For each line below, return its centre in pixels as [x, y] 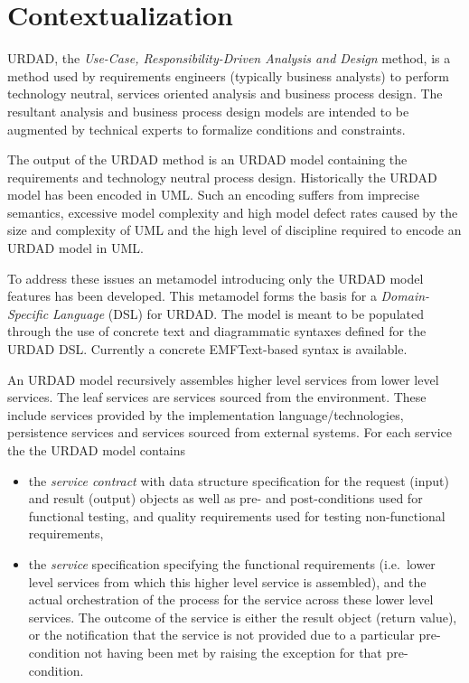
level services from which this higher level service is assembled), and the [227, 581]
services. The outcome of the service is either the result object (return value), [243, 617]
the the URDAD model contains [97, 450]
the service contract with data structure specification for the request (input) [239, 480]
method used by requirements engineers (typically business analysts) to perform [228, 75]
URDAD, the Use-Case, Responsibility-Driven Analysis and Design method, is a [229, 58]
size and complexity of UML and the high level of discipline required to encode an [234, 230]
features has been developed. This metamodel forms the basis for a [192, 296]
